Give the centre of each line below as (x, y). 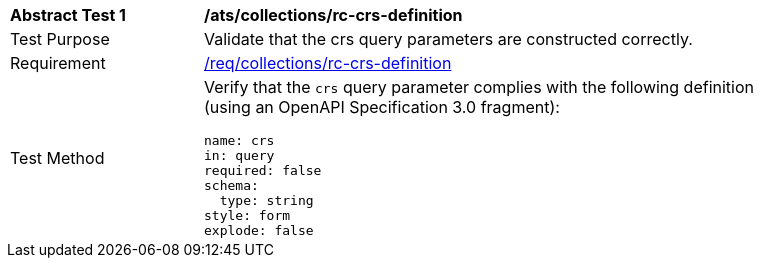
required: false (263, 170)
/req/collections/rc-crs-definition (328, 63)
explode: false (259, 230)
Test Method (57, 157)
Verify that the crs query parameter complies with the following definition (479, 87)
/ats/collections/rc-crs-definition (333, 15)
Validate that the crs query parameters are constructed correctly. (448, 39)
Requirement (58, 63)
